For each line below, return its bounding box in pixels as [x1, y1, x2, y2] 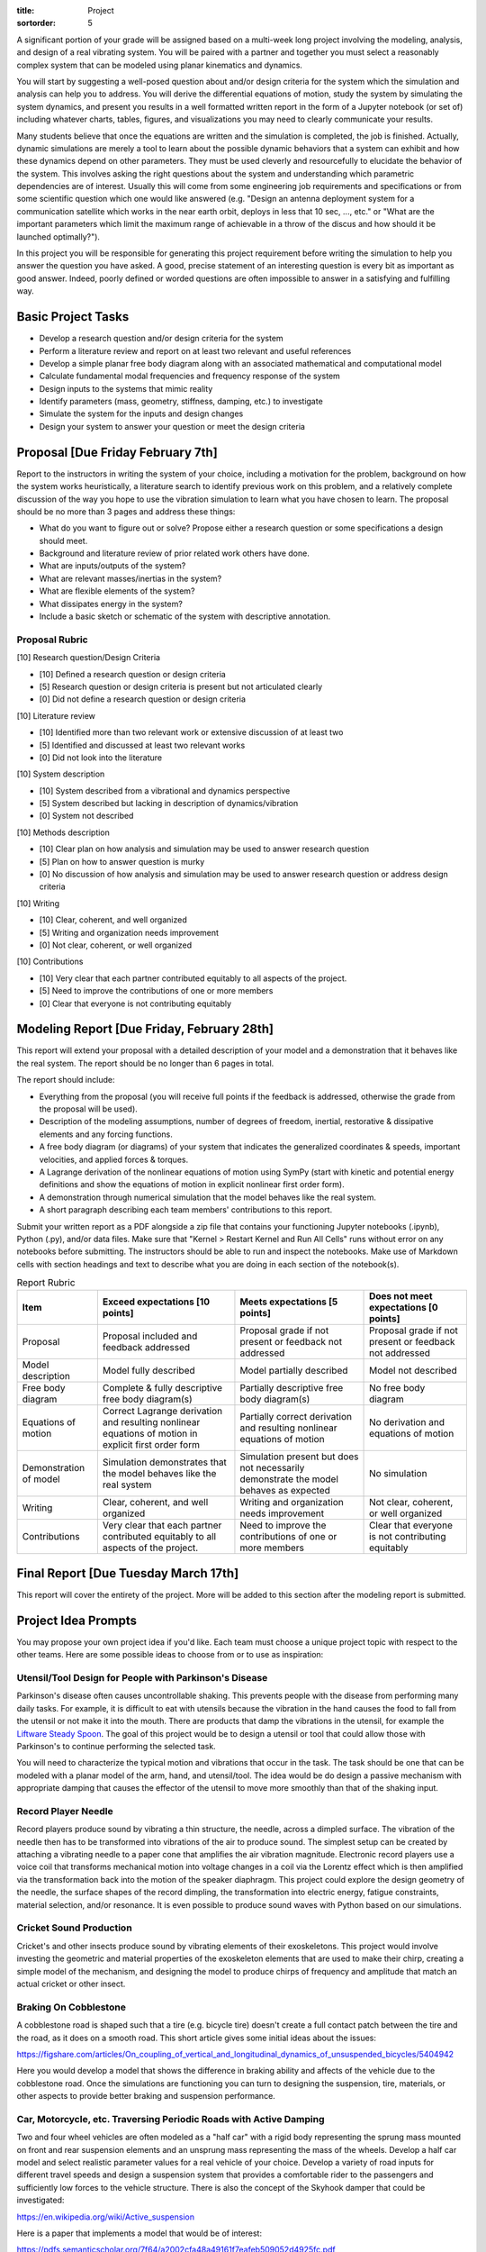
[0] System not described [39, 811, 134, 822]
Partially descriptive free [239, 1382, 344, 1394]
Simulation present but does [239, 1450, 359, 1463]
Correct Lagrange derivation [102, 1405, 223, 1418]
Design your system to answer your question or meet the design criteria [39, 421, 306, 431]
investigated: [16, 2194, 65, 2206]
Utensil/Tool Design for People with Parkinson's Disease [16, 1672, 268, 1684]
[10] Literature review [16, 710, 96, 721]
